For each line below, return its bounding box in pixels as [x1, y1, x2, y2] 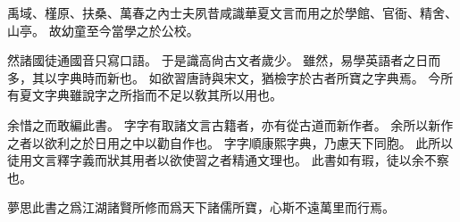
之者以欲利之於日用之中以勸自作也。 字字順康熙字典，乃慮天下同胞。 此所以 [7, 133, 454, 152]
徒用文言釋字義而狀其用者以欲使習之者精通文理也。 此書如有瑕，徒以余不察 [7, 151, 449, 169]
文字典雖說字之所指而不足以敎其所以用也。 [31, 86, 282, 104]
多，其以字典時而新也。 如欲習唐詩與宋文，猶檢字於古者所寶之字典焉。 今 [7, 68, 441, 86]
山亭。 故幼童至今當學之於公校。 [7, 21, 199, 39]
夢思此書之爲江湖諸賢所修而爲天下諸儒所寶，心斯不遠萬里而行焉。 [7, 198, 395, 217]
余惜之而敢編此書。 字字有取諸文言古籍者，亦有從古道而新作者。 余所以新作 [7, 115, 454, 134]
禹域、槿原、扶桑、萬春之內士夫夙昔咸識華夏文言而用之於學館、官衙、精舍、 [7, 4, 457, 21]
